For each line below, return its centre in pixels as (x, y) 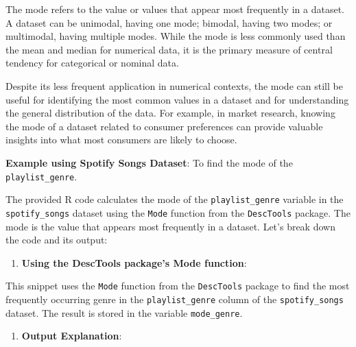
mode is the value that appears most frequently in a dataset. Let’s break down (170, 226)
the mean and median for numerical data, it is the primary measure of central (169, 49)
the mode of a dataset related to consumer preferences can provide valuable (164, 126)
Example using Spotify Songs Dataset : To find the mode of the (149, 162)
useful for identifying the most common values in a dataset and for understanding (177, 99)
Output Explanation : (72, 336)
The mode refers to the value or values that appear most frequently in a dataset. (175, 9)
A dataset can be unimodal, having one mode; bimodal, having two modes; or (169, 22)
